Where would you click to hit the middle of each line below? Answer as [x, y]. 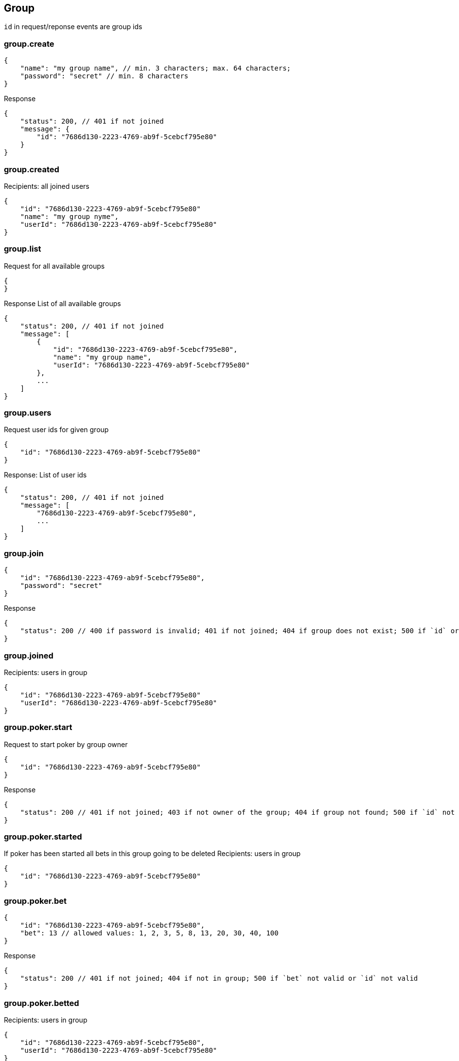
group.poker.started [43, 837]
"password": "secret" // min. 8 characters [104, 76]
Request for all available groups [54, 266]
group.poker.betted [42, 1003]
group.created [32, 169]
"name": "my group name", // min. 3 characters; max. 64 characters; [156, 68]
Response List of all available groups [62, 303]
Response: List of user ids [45, 475]
